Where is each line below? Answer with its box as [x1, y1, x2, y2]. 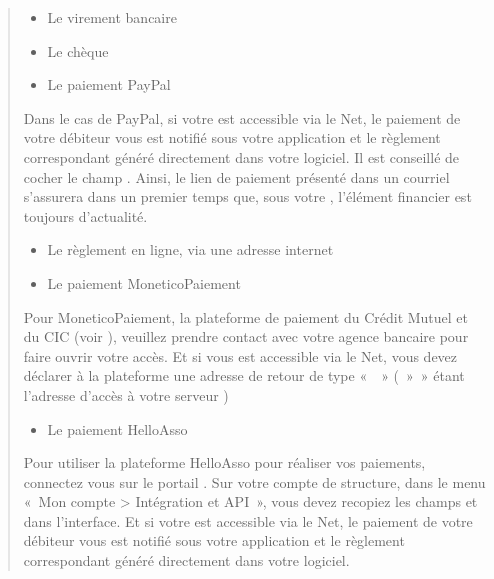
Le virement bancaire [47, 7, 177, 27]
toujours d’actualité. [23, 205, 148, 226]
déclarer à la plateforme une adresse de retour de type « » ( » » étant [23, 365, 465, 386]
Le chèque [47, 40, 109, 61]
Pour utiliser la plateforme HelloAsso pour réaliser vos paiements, [23, 452, 426, 473]
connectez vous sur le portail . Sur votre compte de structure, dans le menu [23, 471, 486, 492]
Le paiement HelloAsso [47, 418, 188, 439]
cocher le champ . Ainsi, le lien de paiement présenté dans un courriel [23, 166, 450, 187]
